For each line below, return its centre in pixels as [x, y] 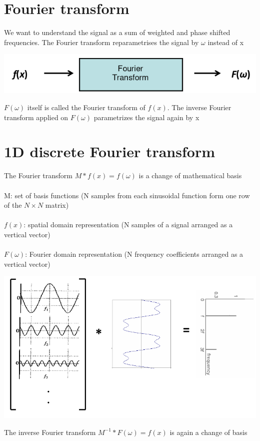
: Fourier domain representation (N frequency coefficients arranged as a [134, 254]
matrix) [57, 205]
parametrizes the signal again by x [146, 117]
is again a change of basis [208, 432]
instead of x [226, 42]
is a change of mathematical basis [190, 175]
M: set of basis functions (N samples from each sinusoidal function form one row [127, 195]
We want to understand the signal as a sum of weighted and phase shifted [117, 32]
